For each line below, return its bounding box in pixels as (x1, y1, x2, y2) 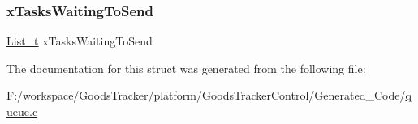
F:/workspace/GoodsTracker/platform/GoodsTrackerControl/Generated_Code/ (6, 87, 406, 104)
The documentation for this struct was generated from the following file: (6, 59, 366, 76)
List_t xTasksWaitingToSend (6, 32, 153, 49)
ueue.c (6, 103, 38, 119)
